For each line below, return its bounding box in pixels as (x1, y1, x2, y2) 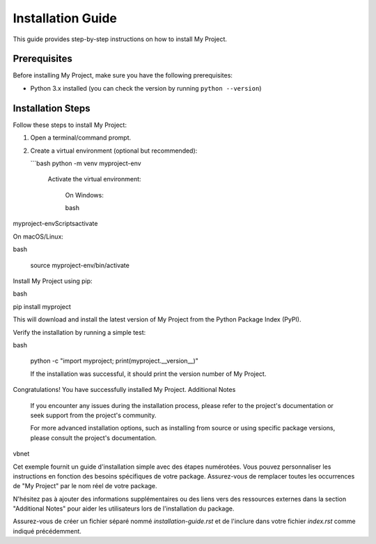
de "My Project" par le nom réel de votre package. (13, 482, 157, 490)
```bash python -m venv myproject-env (30, 159, 142, 167)
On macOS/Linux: (13, 232, 64, 241)
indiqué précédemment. (13, 527, 81, 535)
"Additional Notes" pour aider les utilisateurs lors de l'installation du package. (13, 504, 235, 513)
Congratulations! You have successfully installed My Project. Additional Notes (13, 386, 236, 394)
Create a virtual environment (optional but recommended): (30, 146, 198, 155)
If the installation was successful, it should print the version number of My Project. (30, 370, 267, 378)
